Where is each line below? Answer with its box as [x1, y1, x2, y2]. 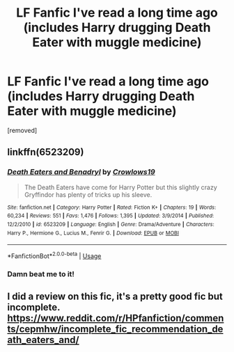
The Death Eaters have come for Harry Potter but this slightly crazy [24, 183, 217, 191]
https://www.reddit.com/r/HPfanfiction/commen [7, 312, 224, 324]
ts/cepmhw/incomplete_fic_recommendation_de [7, 323, 224, 335]
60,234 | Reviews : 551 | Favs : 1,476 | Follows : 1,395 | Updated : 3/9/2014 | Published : [7, 212, 214, 220]
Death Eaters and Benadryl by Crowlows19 [7, 167, 155, 177]
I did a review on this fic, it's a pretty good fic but [7, 291, 223, 303]
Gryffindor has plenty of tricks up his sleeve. [24, 190, 153, 199]
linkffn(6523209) [7, 146, 84, 158]
